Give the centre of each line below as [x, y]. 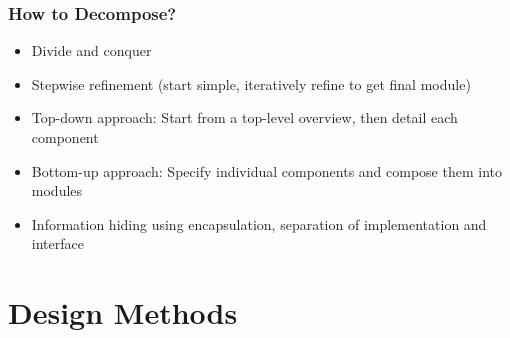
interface [57, 243]
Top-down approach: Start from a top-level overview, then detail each [244, 117]
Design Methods [123, 312]
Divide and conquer [91, 50]
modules [57, 190]
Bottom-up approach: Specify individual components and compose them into [266, 170]
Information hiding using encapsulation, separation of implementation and [259, 223]
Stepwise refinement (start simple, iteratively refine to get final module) [251, 83]
